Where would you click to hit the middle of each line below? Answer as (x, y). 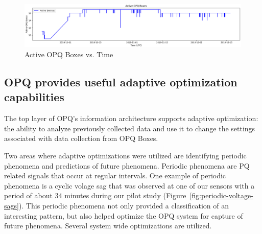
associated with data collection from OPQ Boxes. (81, 138)
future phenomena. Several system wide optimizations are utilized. (108, 226)
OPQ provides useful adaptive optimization (121, 82)
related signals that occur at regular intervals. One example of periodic (115, 175)
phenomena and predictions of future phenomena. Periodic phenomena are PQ (127, 165)
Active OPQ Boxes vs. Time (69, 54)
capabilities (34, 97)
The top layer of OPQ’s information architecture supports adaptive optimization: (131, 118)
